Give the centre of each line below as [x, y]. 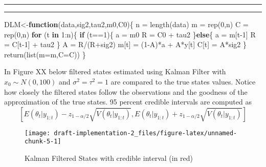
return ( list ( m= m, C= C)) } [45, 54]
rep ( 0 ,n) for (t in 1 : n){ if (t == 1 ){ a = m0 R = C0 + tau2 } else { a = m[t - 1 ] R [130, 34]
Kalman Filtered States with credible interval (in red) [109, 158]
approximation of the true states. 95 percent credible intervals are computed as [128, 102]
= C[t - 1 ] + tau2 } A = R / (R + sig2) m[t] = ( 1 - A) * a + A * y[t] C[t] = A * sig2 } [125, 44]
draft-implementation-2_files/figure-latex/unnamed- [146, 133]
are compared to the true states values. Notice [183, 81]
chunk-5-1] [43, 142]
